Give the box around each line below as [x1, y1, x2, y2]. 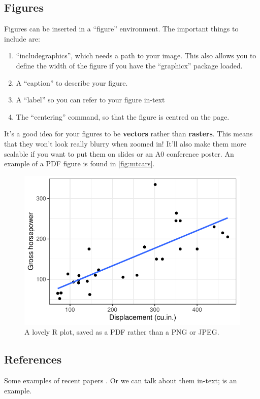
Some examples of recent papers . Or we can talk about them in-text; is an [4, 375, 237, 386]
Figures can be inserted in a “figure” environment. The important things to [4, 23, 239, 34]
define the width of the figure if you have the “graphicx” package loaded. [16, 60, 243, 70]
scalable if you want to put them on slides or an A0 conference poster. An [4, 148, 234, 159]
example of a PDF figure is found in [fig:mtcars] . [4, 158, 155, 169]
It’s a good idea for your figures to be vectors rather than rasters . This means [4, 128, 253, 139]
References [4, 351, 62, 367]
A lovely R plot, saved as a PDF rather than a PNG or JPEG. [24, 327, 219, 337]
